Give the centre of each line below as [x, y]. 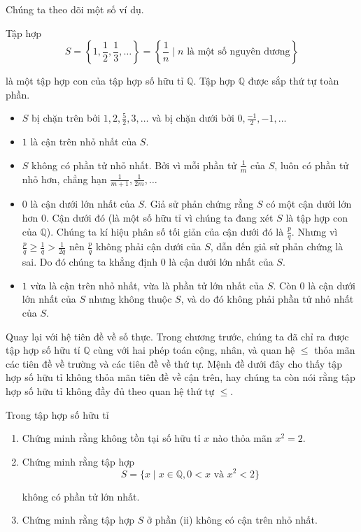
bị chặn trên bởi [66, 118]
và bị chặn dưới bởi [193, 118]
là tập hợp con [317, 218]
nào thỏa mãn [242, 438]
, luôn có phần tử [312, 165]
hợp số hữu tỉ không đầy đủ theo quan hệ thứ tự [110, 391]
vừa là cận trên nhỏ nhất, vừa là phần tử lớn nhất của [147, 285]
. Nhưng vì [314, 231]
